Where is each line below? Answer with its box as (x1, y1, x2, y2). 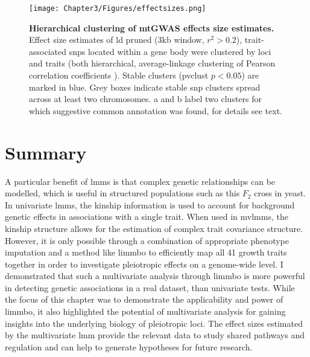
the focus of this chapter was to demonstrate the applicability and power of (5, 293, 283, 306)
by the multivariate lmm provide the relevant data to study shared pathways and (5, 329, 305, 341)
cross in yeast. (254, 187, 306, 199)
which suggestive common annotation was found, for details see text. (29, 104, 283, 117)
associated (29, 45, 66, 57)
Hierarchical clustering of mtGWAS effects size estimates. (29, 21, 274, 34)
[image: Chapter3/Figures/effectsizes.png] (29, 4, 206, 13)
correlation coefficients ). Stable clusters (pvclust (29, 69, 209, 82)
